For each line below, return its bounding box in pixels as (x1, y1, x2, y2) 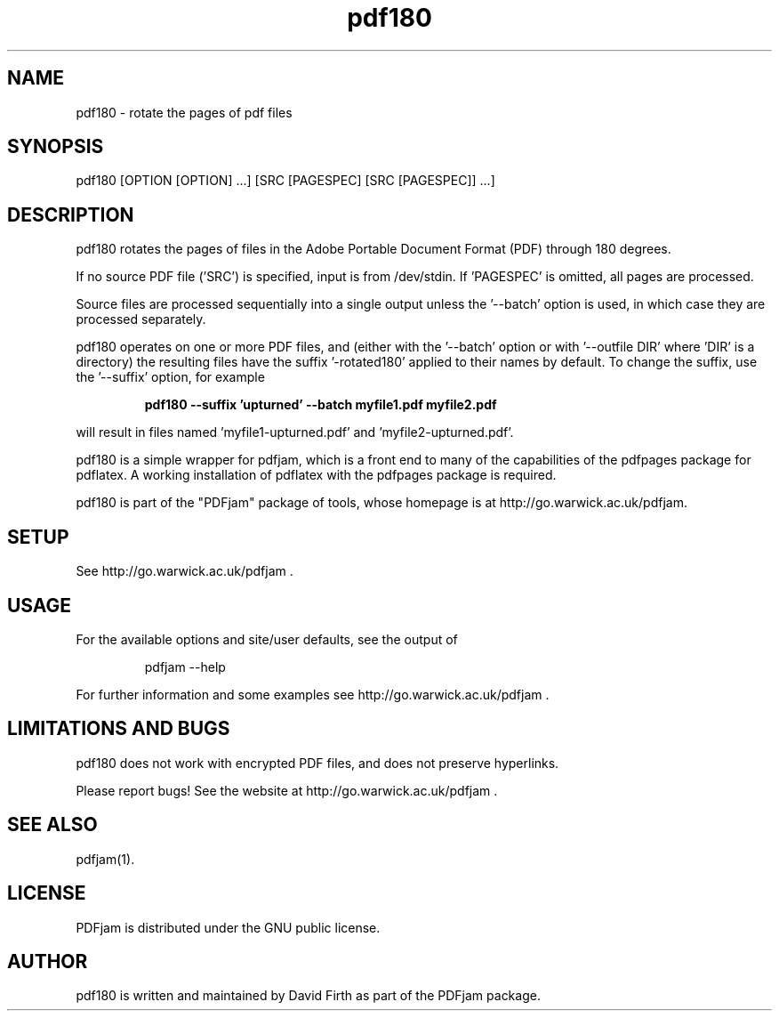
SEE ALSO (7, 813, 98, 836)
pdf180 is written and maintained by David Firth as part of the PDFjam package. (76, 988, 541, 1004)
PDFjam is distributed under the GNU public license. (76, 919, 381, 935)
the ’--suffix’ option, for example (76, 369, 265, 385)
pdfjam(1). (76, 851, 135, 867)
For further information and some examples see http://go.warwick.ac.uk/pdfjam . (76, 686, 550, 702)
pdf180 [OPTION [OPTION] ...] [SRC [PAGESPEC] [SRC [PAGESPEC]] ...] (76, 173, 495, 189)
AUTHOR (7, 949, 88, 973)
